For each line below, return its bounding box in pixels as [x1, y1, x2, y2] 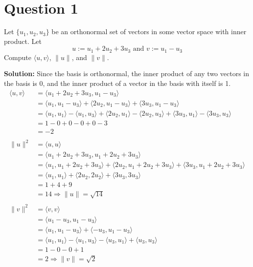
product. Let [4, 36, 42, 46]
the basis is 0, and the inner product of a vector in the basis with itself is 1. [4, 78, 231, 88]
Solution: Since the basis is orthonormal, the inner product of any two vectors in [4, 68, 250, 79]
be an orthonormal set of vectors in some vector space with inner [51, 26, 247, 37]
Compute [4, 52, 31, 62]
